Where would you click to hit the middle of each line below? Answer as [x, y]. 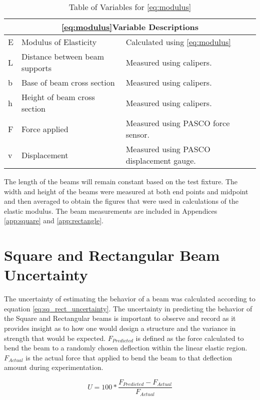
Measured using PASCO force [178, 123]
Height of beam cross [58, 97]
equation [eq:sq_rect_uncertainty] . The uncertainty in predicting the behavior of [128, 308]
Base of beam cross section [68, 82]
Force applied [45, 129]
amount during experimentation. [54, 367]
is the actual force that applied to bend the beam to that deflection [129, 357]
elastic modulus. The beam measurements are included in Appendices [111, 211]
